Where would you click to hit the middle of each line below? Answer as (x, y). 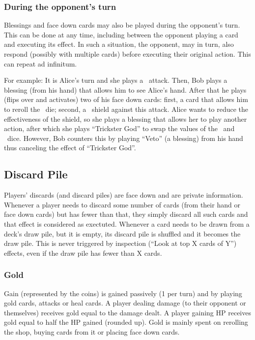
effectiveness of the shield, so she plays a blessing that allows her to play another (126, 119)
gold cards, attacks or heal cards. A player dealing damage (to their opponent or (125, 303)
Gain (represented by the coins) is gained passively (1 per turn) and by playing (123, 293)
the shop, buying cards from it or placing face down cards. (92, 331)
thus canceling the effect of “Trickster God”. (70, 148)
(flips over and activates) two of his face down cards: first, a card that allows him (126, 99)
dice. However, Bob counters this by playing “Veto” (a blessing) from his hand (125, 138)
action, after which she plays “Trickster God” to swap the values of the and (119, 128)
